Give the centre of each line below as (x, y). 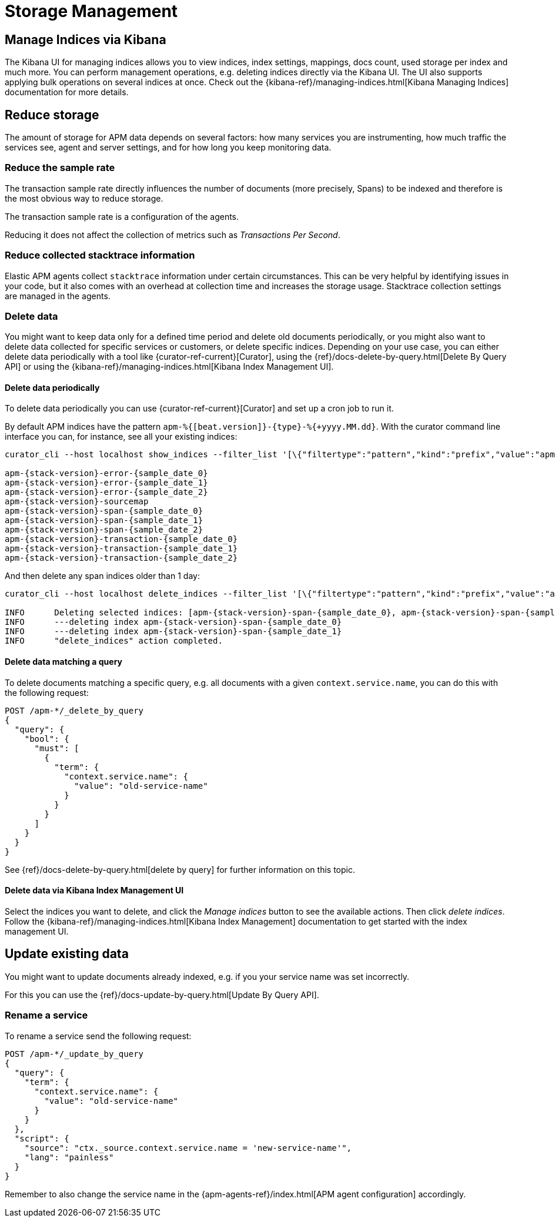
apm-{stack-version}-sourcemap (77, 502)
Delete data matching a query (64, 662)
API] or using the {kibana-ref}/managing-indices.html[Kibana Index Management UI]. (169, 367)
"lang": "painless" (69, 1157)
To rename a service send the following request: (98, 1036)
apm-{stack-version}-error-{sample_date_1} (106, 483)
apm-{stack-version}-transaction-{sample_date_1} (121, 549)
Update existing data (67, 954)
